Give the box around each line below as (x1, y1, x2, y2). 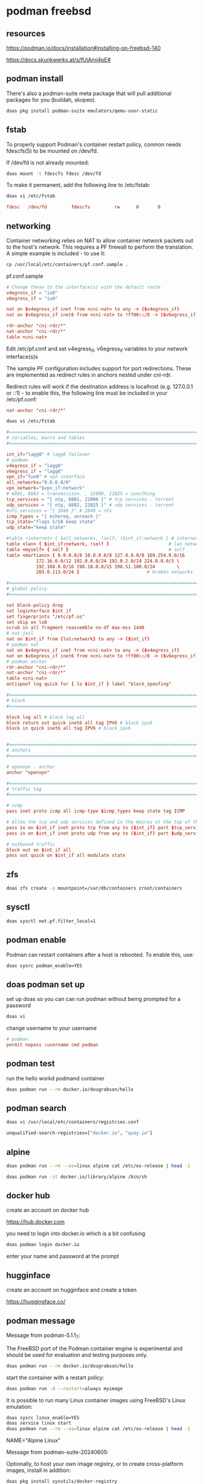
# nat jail (6, 631, 34, 637)
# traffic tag (6, 786, 42, 792)
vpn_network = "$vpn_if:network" (6, 485, 85, 491)
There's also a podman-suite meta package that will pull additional (6, 90, 172, 97)
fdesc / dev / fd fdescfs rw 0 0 (6, 204, 161, 210)
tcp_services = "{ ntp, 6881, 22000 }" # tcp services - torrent (6, 496, 174, 502)
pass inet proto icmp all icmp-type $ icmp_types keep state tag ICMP (6, 808, 185, 815)
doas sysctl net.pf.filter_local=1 (6, 918, 96, 924)
